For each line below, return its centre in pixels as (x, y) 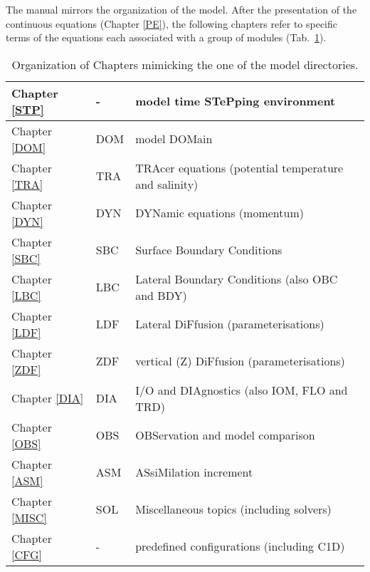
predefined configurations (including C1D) (240, 546)
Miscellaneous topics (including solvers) (233, 509)
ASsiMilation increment (194, 472)
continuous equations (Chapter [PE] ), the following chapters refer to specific (172, 23)
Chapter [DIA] (48, 398)
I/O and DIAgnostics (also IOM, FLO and (242, 390)
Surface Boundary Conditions (209, 250)
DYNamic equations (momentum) (220, 213)
